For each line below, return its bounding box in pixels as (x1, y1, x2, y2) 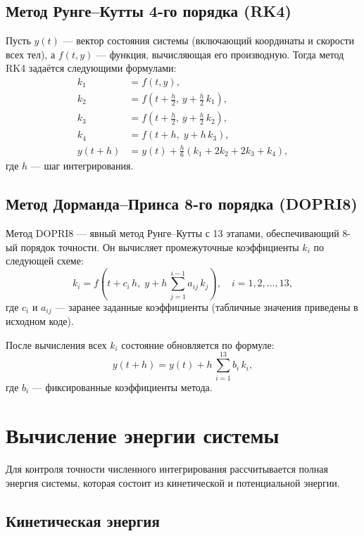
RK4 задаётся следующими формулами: (6, 60, 177, 75)
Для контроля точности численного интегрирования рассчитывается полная (6, 461, 328, 476)
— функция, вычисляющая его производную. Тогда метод (96, 46, 344, 61)
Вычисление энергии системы (6, 421, 280, 449)
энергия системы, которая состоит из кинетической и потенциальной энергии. (6, 475, 340, 490)
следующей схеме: (6, 253, 84, 268)
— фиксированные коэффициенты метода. (32, 379, 213, 394)
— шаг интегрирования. (30, 158, 134, 173)
